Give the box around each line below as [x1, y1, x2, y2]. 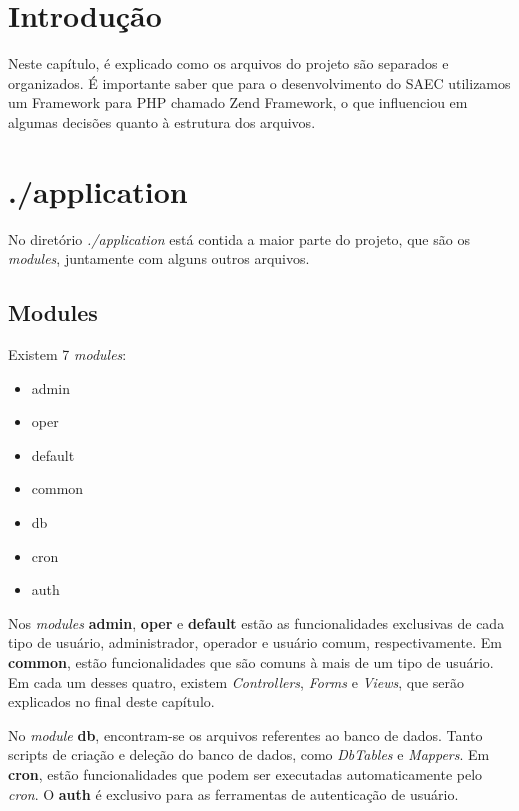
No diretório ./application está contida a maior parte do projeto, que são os [8, 228, 470, 249]
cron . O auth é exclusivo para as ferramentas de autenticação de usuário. [8, 783, 459, 804]
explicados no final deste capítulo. [8, 691, 215, 712]
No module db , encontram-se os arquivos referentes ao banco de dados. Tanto [8, 724, 483, 745]
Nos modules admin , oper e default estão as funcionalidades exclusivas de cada [8, 612, 505, 633]
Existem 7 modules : [8, 344, 127, 365]
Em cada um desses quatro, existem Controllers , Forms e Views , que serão [8, 671, 464, 692]
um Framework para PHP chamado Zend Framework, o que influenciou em [8, 92, 468, 113]
